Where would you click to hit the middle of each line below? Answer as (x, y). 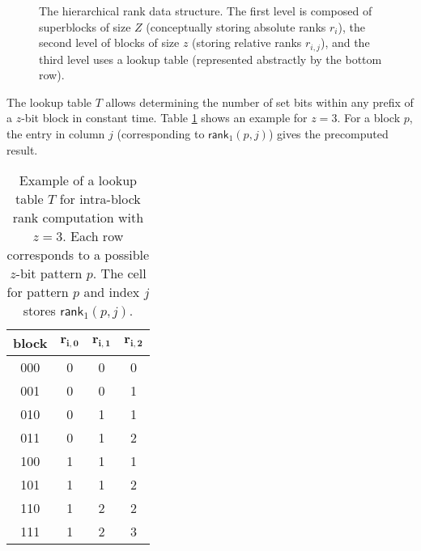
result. (22, 149)
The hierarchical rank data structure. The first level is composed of (206, 11)
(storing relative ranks (247, 42)
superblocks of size (85, 26)
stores (39, 311)
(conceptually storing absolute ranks (236, 26)
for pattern (38, 292)
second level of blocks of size (109, 42)
